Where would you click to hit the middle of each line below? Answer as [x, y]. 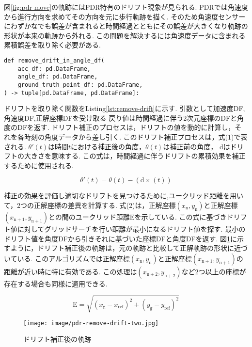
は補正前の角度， [190, 146]
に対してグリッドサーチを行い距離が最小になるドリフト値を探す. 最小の [131, 229]
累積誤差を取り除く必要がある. [52, 45]
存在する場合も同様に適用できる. [56, 283]
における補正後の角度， [108, 146]
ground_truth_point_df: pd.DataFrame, [80, 85]
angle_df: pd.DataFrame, [58, 77]
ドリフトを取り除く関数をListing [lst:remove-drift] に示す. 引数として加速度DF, [125, 108]
